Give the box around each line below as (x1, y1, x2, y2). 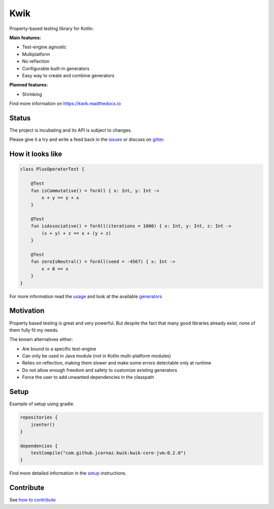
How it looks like (9, 150, 62, 159)
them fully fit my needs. (9, 327, 59, 333)
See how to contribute (9, 497, 56, 503)
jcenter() (30, 422, 55, 427)
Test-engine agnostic (22, 44, 67, 50)
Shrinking (22, 91, 43, 97)
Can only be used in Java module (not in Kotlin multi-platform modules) (22, 353, 171, 359)
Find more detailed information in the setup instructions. (9, 470, 127, 476)
